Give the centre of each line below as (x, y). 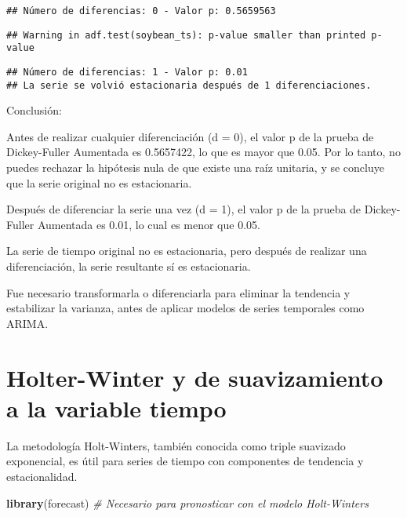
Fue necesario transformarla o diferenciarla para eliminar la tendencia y (178, 292)
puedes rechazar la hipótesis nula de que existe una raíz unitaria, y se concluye (195, 167)
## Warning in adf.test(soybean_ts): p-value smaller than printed (186, 35)
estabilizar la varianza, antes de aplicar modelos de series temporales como (185, 308)
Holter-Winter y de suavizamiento (195, 377)
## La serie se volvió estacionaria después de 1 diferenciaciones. (189, 85)
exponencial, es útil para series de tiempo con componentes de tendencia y (185, 461)
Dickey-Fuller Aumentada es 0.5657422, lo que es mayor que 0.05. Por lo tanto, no (203, 152)
